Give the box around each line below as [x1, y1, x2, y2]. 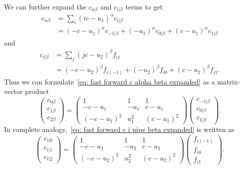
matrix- [217, 76, 240, 86]
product [25, 86, 49, 96]
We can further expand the [4, 1, 86, 11]
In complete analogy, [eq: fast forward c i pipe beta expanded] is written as [4, 124, 235, 134]
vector [4, 86, 23, 96]
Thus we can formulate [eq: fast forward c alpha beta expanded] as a [4, 76, 215, 86]
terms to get [125, 1, 163, 11]
